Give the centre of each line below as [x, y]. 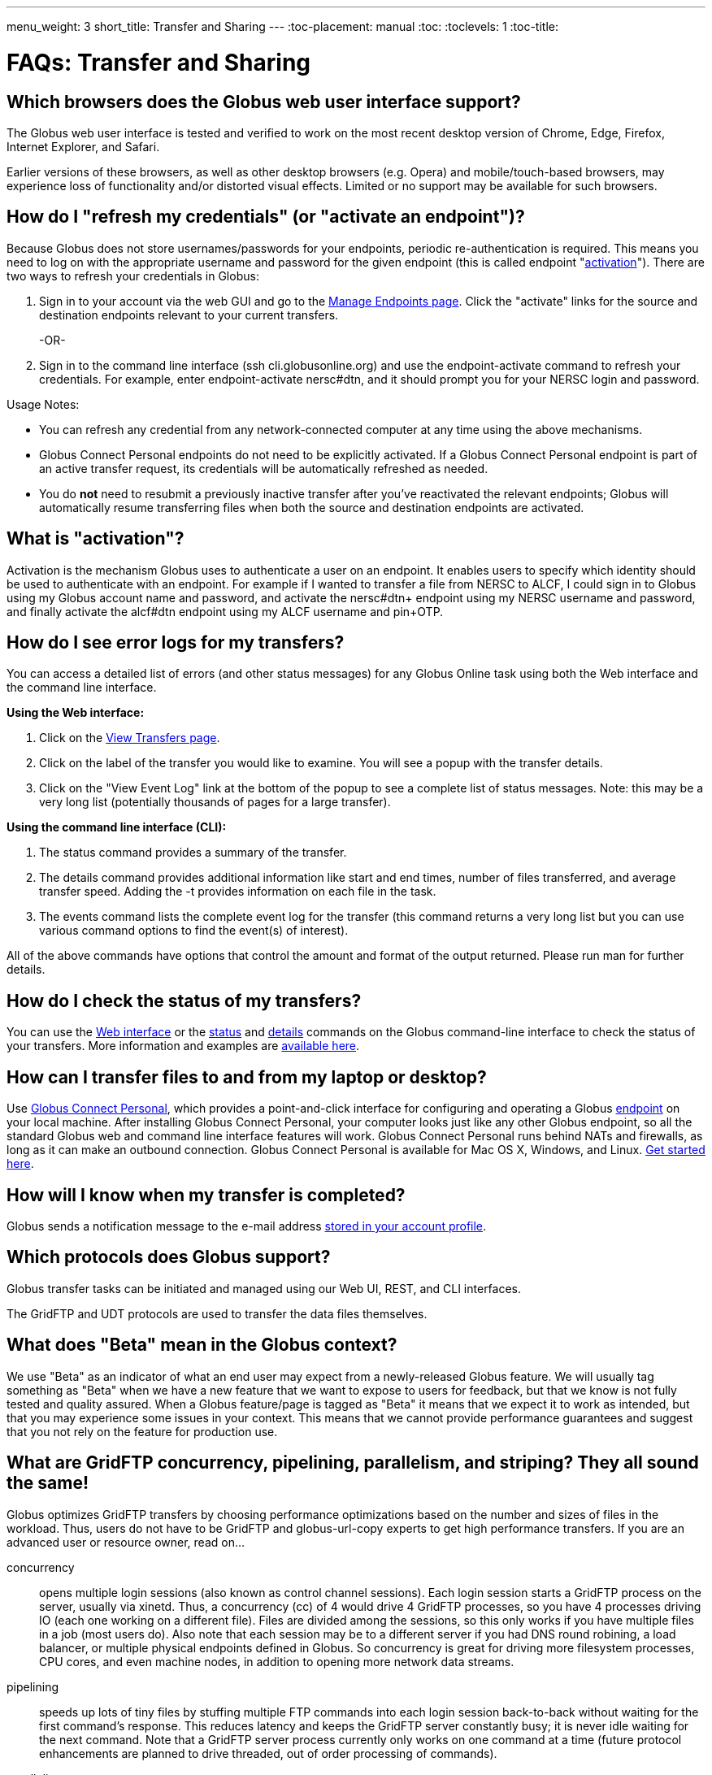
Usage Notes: [43, 404]
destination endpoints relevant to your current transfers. [189, 315]
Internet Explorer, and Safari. [83, 146]
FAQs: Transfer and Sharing [159, 62]
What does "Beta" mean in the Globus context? [202, 1345]
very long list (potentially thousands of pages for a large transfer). [215, 802]
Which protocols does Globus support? [169, 1257]
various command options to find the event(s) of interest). [194, 931]
